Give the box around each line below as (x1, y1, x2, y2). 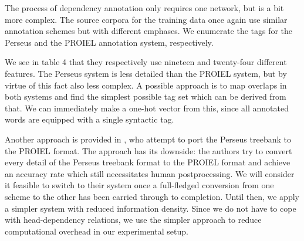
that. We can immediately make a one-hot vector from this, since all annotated (5, 101, 289, 114)
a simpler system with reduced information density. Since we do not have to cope (5, 202, 296, 214)
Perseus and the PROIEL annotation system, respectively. (5, 36, 214, 48)
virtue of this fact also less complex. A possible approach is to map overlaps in (5, 79, 287, 91)
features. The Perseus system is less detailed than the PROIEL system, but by (5, 67, 287, 79)
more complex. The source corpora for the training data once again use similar (5, 13, 288, 25)
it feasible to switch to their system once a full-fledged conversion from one (5, 179, 274, 191)
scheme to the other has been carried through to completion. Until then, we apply (5, 190, 299, 202)
